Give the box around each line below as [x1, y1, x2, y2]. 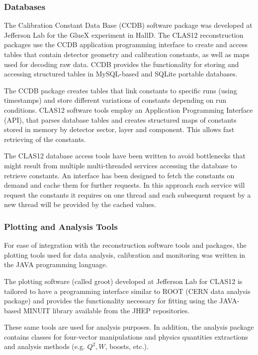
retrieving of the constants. [4, 134, 86, 144]
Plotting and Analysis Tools [4, 220, 118, 232]
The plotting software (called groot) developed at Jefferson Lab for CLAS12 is [4, 276, 243, 286]
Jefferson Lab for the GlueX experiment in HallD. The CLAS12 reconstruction [4, 29, 244, 40]
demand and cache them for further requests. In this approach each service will [4, 180, 245, 190]
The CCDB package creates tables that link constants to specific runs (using [4, 85, 237, 95]
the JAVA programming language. [4, 259, 108, 270]
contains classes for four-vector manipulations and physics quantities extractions [4, 331, 248, 342]
